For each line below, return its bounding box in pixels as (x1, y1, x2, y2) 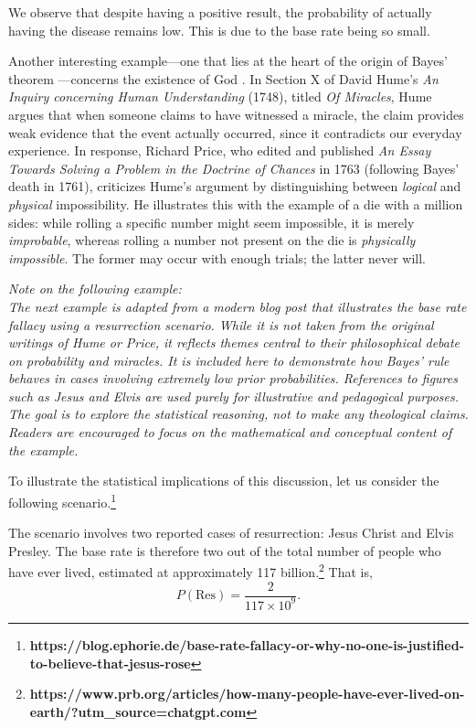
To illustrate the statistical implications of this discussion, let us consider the (8, 471, 439, 490)
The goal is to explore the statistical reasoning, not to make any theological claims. (8, 404, 469, 423)
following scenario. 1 (8, 489, 116, 511)
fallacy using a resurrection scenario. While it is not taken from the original (8, 315, 434, 334)
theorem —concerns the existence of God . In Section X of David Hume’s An (8, 69, 439, 88)
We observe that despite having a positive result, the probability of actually (8, 3, 432, 21)
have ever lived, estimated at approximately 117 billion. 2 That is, (8, 560, 373, 581)
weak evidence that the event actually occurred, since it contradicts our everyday (8, 123, 462, 142)
